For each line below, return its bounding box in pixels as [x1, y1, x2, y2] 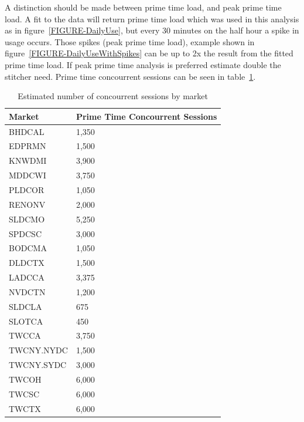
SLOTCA [9, 315, 43, 327]
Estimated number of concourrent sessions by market [18, 90, 209, 102]
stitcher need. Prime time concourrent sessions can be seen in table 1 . [5, 70, 256, 82]
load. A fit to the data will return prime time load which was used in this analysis [5, 12, 299, 25]
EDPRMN [9, 140, 46, 152]
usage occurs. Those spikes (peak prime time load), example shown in [5, 35, 255, 48]
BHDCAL [9, 125, 45, 137]
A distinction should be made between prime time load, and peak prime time [5, 1, 282, 13]
